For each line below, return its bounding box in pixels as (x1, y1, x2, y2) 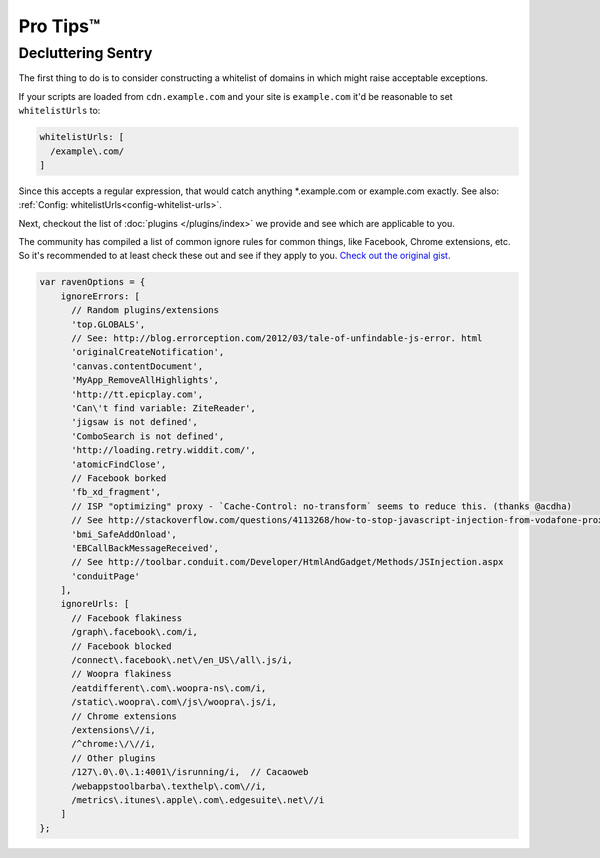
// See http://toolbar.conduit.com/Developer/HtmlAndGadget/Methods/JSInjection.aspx (71, 556, 504, 568)
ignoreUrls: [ (60, 598, 130, 610)
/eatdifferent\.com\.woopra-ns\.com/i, (71, 682, 267, 694)
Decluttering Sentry (18, 44, 153, 62)
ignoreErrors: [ (60, 290, 140, 302)
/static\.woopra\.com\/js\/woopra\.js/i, (71, 696, 277, 708)
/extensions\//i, (71, 724, 157, 735)
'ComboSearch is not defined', (71, 430, 225, 442)
